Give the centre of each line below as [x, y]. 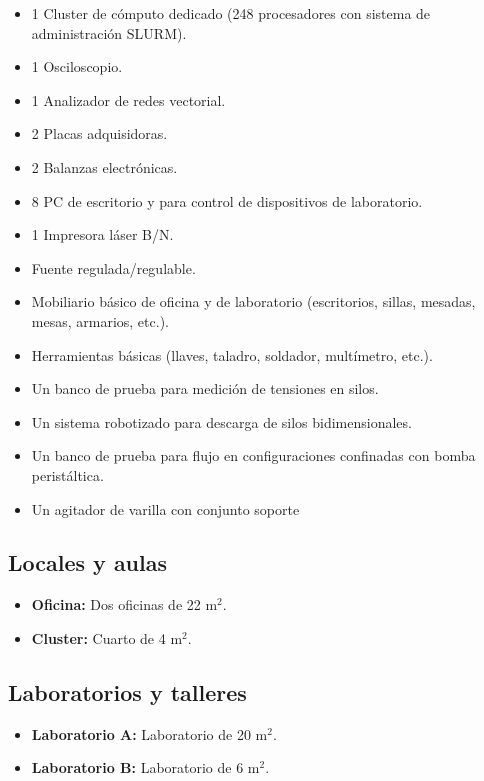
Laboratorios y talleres [127, 691]
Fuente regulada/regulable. [113, 267]
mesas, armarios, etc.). [100, 320]
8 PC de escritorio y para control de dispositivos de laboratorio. [227, 200]
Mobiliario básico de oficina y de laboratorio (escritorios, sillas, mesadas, [253, 301]
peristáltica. [67, 474]
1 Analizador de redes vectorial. [128, 99]
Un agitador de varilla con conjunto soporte [165, 508]
